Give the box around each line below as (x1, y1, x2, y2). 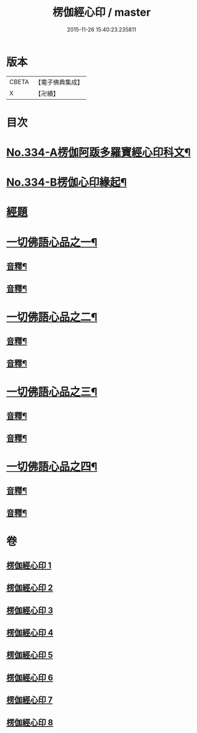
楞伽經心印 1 (6, 560, 52, 570)
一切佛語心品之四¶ (6, 460, 98, 473)
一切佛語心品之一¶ (6, 235, 98, 249)
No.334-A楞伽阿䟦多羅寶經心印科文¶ (6, 146, 192, 160)
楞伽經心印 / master (52, 5, 151, 19)
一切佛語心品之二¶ (6, 310, 98, 324)
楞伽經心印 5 (6, 650, 53, 660)
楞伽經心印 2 (6, 583, 53, 593)
